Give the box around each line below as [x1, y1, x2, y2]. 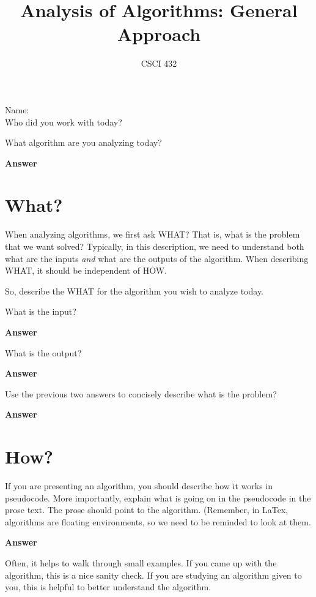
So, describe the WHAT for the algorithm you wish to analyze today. [5, 284, 264, 297]
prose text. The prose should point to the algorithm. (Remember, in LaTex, [5, 503, 288, 516]
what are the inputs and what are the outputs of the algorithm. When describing [5, 252, 309, 265]
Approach [117, 21, 201, 47]
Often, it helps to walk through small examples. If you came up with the [5, 557, 277, 569]
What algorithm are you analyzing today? [5, 136, 162, 149]
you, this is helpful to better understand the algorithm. [5, 580, 211, 593]
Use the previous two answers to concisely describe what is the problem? [5, 387, 277, 400]
